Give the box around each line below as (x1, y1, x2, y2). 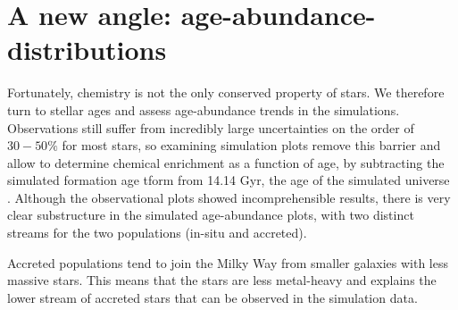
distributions (7, 31, 167, 68)
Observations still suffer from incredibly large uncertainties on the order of (7, 118, 414, 137)
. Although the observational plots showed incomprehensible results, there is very (7, 188, 451, 206)
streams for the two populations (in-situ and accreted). (7, 223, 307, 242)
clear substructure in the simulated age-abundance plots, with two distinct (7, 205, 414, 224)
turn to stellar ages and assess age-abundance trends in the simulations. (7, 100, 400, 119)
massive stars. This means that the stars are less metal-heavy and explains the (7, 271, 437, 289)
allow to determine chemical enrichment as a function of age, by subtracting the (7, 153, 445, 172)
